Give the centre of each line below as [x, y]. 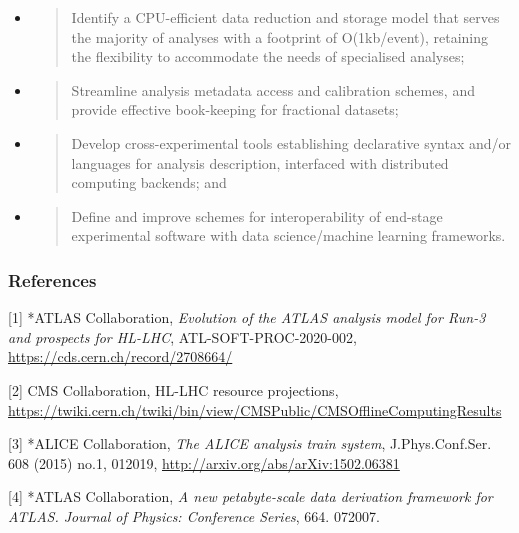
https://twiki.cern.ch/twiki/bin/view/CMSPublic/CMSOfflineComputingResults [255, 409]
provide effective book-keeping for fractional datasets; [235, 109]
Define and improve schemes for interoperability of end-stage [257, 215]
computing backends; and [149, 182]
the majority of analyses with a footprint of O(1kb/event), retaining [280, 36]
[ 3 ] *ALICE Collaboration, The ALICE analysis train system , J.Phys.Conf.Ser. [250, 443]
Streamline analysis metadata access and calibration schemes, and [273, 89]
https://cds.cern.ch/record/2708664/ [120, 356]
